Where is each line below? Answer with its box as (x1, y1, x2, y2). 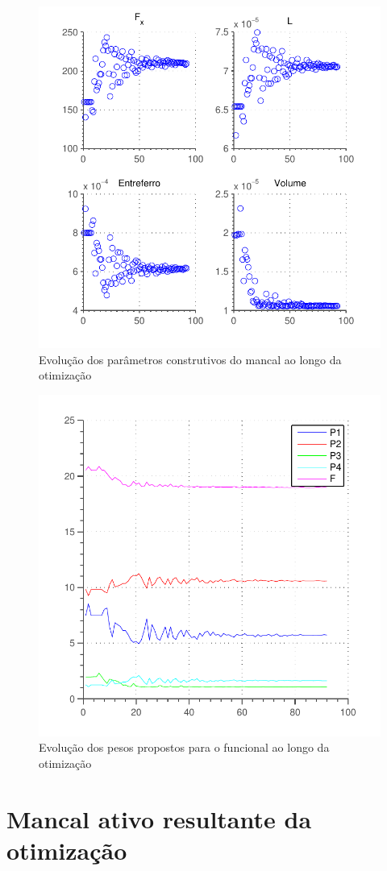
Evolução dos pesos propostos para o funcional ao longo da (39, 739, 330, 756)
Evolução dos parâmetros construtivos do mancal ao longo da (39, 350, 342, 367)
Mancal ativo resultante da (6, 802, 312, 835)
